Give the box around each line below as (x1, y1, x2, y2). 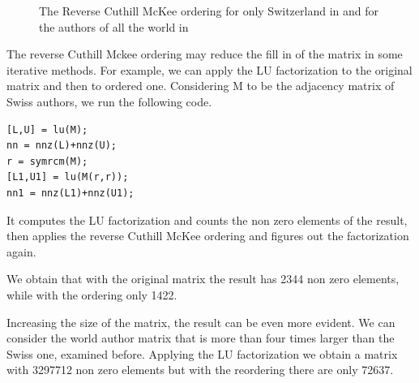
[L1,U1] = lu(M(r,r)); (6, 171, 129, 183)
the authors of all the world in (39, 18, 189, 35)
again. (6, 243, 36, 260)
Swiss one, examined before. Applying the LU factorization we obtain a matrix (6, 345, 398, 362)
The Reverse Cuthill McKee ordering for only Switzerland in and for (39, 2, 378, 19)
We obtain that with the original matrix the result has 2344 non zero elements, (6, 270, 400, 287)
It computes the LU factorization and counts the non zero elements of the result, (6, 211, 408, 228)
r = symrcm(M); (6, 155, 88, 167)
